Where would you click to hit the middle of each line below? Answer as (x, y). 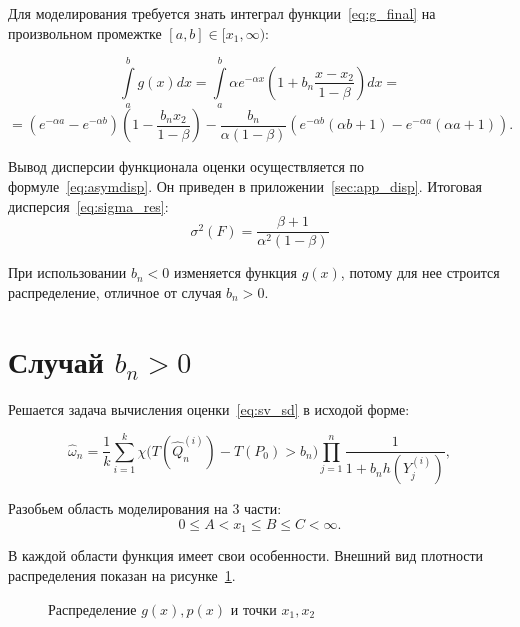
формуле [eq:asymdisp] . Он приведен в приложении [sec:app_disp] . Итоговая (245, 185)
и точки (253, 608)
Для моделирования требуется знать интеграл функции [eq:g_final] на (222, 13)
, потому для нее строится (420, 272)
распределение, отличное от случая (115, 291)
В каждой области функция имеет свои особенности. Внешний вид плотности (246, 555)
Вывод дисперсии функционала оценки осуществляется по (186, 166)
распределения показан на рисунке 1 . (122, 575)
